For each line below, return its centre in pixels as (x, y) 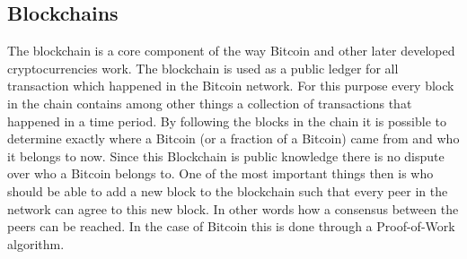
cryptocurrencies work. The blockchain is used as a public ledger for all (203, 68)
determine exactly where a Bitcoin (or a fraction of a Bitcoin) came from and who (233, 138)
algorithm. (36, 243)
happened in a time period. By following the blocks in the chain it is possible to (227, 121)
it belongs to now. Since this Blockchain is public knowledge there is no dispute (226, 155)
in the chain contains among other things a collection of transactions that (210, 103)
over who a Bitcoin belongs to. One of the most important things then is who (220, 173)
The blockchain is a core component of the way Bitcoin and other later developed (231, 51)
